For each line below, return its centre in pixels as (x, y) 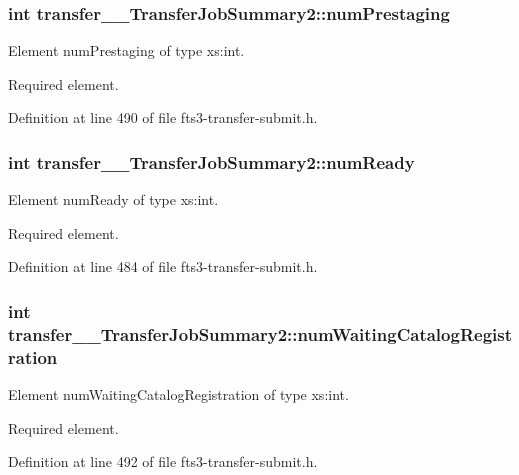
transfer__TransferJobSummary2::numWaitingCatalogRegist (260, 333)
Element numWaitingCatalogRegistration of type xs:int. (178, 394)
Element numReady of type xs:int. (113, 199)
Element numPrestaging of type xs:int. (126, 50)
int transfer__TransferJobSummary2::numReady (211, 161)
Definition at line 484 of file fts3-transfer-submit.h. (163, 266)
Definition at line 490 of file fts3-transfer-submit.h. (163, 117)
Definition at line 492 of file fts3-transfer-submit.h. (163, 461)
